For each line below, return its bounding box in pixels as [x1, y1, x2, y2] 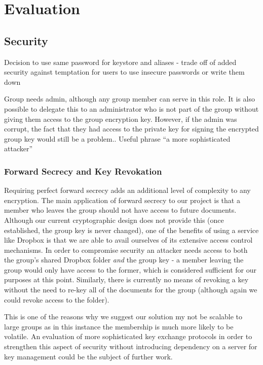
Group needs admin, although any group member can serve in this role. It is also [4, 93, 255, 104]
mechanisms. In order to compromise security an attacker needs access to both [4, 244, 248, 255]
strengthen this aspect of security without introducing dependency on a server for [4, 341, 257, 352]
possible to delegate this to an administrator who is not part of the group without [4, 103, 259, 114]
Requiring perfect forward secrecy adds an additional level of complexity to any [4, 185, 251, 195]
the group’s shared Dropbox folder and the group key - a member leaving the [4, 254, 244, 265]
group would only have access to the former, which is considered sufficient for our [4, 264, 256, 275]
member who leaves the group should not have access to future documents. [4, 205, 237, 215]
